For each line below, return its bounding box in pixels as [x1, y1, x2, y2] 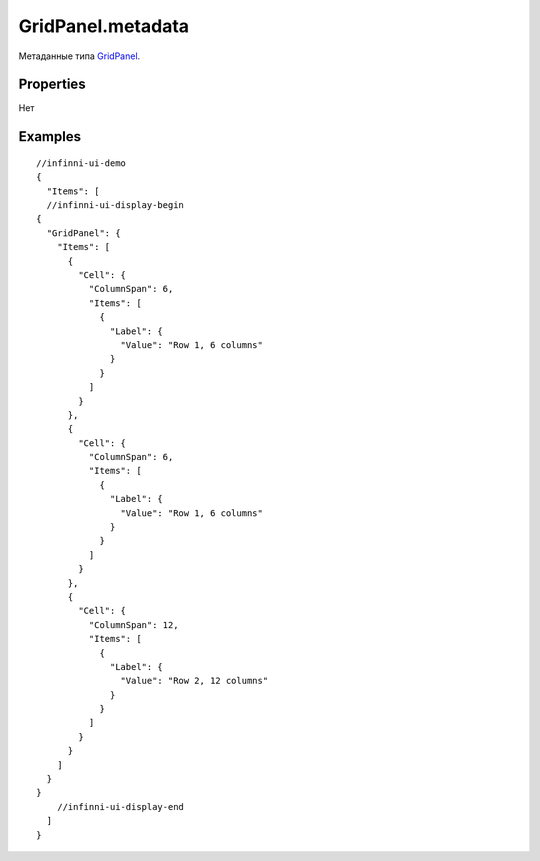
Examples [18, 128, 82, 145]
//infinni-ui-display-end [56, 801, 185, 812]
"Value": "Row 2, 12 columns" [120, 675, 269, 687]
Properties [18, 76, 86, 93]
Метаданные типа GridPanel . [18, 50, 141, 62]
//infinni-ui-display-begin [46, 200, 185, 211]
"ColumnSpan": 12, [88, 619, 179, 630]
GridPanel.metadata [18, 15, 190, 37]
